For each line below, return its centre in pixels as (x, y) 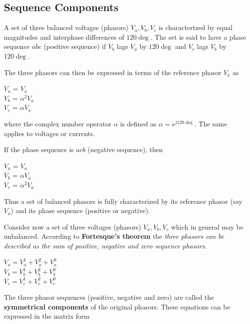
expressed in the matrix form (47, 316)
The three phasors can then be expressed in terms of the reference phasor (113, 72)
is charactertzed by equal (196, 27)
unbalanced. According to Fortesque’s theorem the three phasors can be (114, 236)
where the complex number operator (58, 123)
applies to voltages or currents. (50, 133)
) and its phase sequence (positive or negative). (81, 210)
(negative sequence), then (125, 149)
